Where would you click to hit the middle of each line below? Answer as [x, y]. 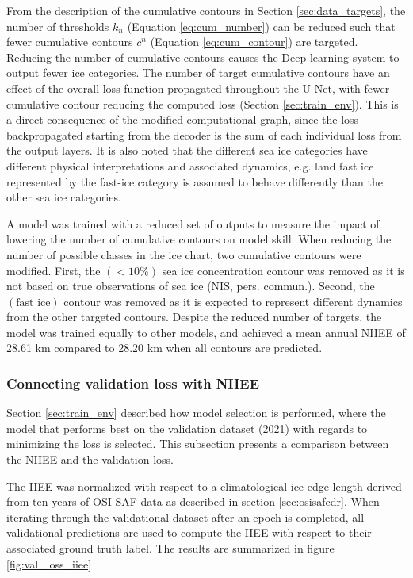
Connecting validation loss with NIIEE [133, 383]
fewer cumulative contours [70, 42]
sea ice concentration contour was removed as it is [283, 270]
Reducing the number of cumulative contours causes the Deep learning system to [203, 57]
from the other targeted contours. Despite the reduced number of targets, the [194, 317]
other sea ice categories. [64, 197]
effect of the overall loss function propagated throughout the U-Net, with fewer [198, 88]
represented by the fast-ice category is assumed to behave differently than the [195, 181]
